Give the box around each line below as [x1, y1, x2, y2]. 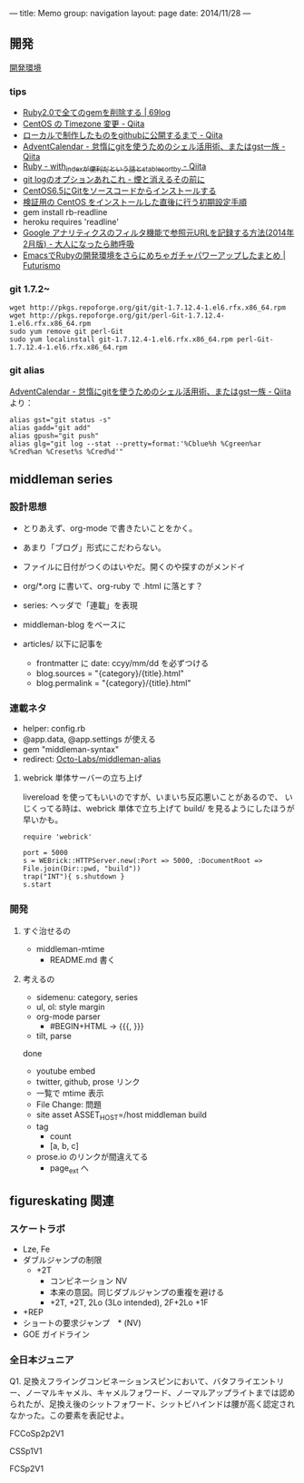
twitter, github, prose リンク [35, 1075, 141, 1087]
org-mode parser [35, 1011, 102, 1022]
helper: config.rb [22, 723, 86, 734]
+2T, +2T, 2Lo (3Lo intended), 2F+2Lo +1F [49, 1297, 209, 1308]
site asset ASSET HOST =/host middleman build [35, 1109, 207, 1122]
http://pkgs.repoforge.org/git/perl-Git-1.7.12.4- [29, 311, 225, 320]
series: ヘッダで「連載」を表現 [22, 600, 138, 611]
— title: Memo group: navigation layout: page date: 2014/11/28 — [9, 8, 251, 18]
